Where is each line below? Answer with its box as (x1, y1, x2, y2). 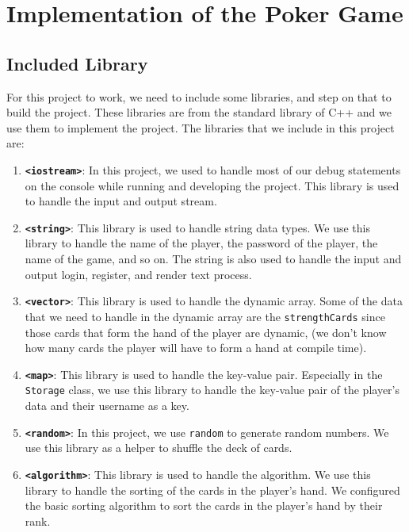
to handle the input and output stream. (25, 193, 217, 209)
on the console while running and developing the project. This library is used (25, 177, 399, 193)
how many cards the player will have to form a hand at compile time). (25, 339, 367, 356)
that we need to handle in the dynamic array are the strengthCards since (25, 308, 385, 324)
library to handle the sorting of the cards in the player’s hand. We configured (25, 481, 400, 498)
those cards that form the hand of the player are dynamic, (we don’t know (25, 323, 387, 340)
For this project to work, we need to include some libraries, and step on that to (6, 88, 392, 105)
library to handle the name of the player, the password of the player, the (25, 235, 378, 251)
